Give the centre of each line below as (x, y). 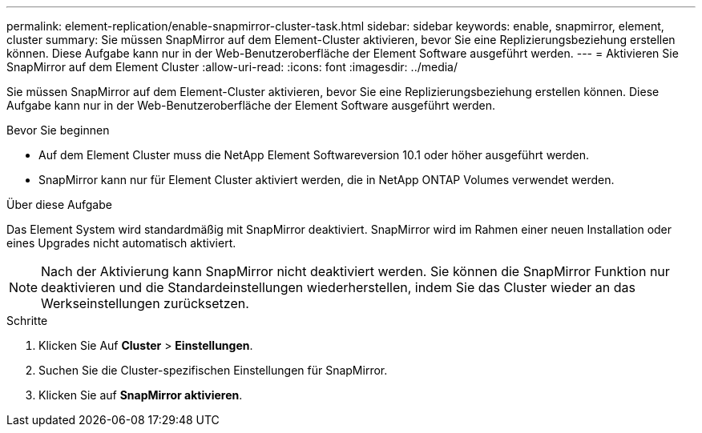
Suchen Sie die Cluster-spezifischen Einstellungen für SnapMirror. (213, 370)
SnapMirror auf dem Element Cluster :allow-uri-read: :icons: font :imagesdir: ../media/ (232, 67)
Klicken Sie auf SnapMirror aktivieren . (141, 395)
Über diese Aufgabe (59, 204)
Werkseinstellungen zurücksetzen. (145, 303)
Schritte (27, 321)
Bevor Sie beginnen (58, 130)
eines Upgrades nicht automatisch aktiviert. (121, 243)
